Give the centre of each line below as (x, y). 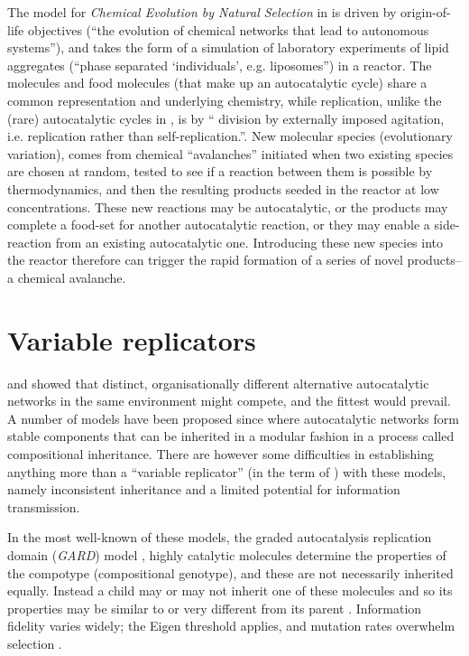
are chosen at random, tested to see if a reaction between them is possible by (220, 171)
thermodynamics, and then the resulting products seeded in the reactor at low (223, 188)
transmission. (44, 506)
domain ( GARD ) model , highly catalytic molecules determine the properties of (227, 554)
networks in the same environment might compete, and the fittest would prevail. (229, 401)
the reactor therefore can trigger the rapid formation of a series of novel (205, 260)
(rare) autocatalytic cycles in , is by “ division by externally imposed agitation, (226, 118)
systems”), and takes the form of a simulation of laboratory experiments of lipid (228, 47)
